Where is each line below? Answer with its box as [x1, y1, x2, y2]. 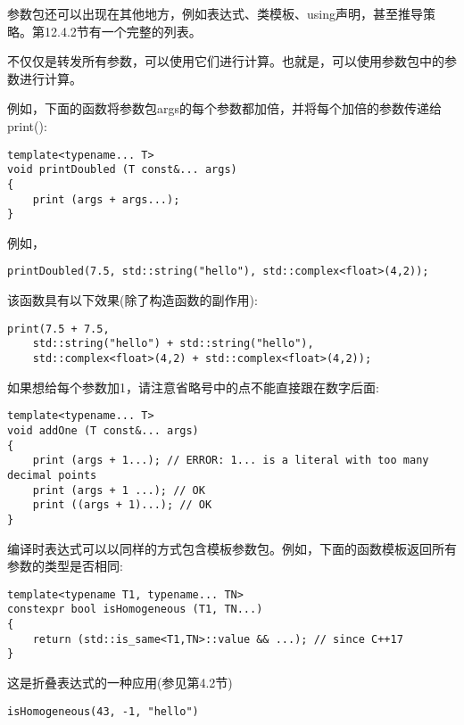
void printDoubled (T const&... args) [7, 163, 237, 177]
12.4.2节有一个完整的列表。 [44, 21, 202, 40]
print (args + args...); [32, 193, 180, 206]
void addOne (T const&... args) [7, 424, 199, 437]
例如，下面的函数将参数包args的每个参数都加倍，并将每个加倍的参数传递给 [7, 99, 443, 118]
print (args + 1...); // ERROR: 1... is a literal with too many [32, 454, 429, 467]
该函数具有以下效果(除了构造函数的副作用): [7, 291, 258, 309]
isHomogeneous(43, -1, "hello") [7, 704, 199, 718]
